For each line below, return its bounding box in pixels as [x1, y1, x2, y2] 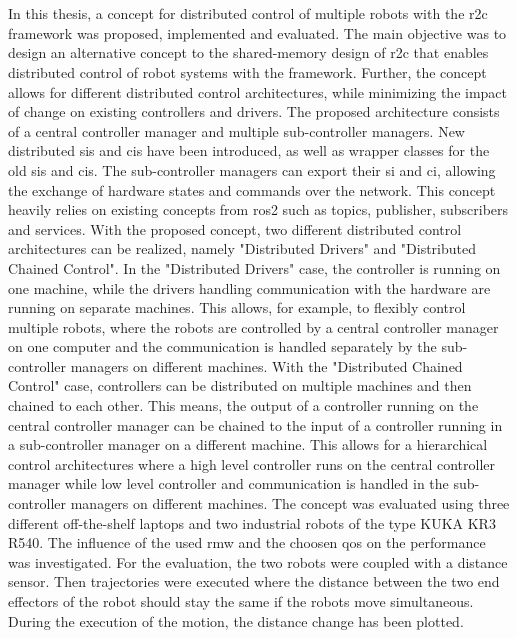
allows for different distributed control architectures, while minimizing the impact [8, 81, 508, 102]
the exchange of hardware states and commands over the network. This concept [8, 179, 496, 200]
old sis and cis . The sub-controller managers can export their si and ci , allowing [8, 159, 496, 180]
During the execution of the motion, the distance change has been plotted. [8, 610, 464, 631]
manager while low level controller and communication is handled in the [8, 473, 449, 494]
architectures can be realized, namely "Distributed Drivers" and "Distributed [8, 238, 477, 259]
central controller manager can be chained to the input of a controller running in [8, 414, 503, 435]
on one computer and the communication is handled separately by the [8, 336, 437, 357]
